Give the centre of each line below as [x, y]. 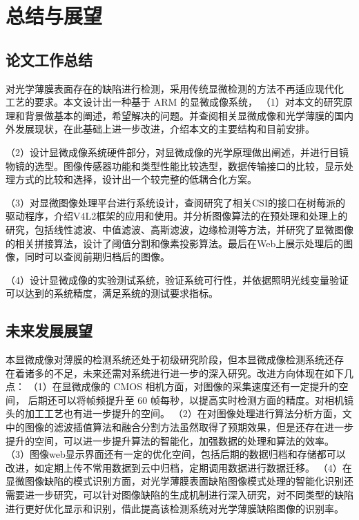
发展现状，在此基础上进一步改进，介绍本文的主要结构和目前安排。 [165, 129]
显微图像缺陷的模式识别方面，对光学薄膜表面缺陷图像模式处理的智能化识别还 [179, 481]
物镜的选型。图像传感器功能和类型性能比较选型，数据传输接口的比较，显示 [175, 165]
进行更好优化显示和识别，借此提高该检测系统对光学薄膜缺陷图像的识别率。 [175, 508]
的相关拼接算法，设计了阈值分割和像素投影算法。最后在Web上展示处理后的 [175, 243]
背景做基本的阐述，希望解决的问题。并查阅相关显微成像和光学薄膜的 [179, 115]
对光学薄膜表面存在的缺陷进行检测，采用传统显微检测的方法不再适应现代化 [175, 88]
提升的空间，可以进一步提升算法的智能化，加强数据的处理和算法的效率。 [170, 440]
